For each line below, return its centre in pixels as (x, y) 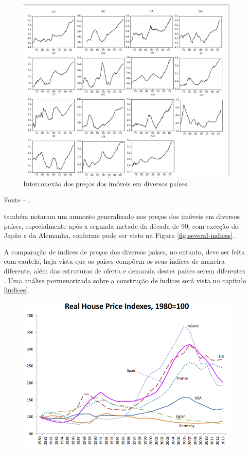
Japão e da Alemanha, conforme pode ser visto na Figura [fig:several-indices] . (119, 235)
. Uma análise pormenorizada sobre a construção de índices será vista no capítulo (125, 280)
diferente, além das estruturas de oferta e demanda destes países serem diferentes (125, 271)
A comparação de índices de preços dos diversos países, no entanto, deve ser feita (125, 251)
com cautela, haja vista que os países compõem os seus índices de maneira (115, 261)
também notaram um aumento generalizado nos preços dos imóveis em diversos (122, 216)
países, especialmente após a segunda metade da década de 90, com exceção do (121, 226)
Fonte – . (17, 200)
